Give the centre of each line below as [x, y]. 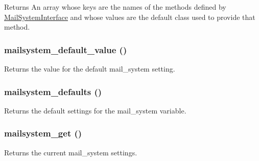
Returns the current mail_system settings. [71, 152]
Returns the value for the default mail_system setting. [90, 68]
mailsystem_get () [43, 133]
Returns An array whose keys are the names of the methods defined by [115, 7]
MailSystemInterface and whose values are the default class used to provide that [130, 17]
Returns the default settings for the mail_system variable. [95, 110]
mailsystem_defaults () [53, 91]
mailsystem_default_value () [66, 49]
